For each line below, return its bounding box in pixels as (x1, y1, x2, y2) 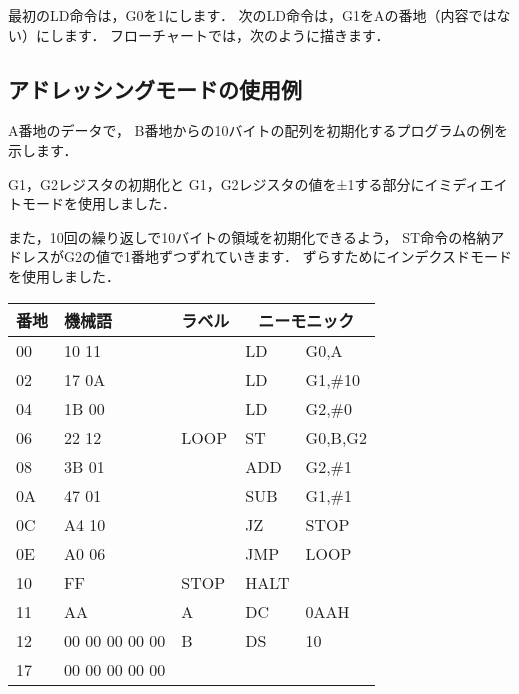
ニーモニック (258, 308, 355, 332)
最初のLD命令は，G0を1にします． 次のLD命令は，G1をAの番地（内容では (8, 5, 497, 25)
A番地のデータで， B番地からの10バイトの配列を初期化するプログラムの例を (8, 120, 509, 141)
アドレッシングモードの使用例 (8, 73, 302, 104)
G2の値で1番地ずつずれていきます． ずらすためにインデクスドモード (63, 246, 512, 267)
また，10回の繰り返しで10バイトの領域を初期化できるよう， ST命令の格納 (8, 226, 491, 247)
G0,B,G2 (305, 425, 367, 449)
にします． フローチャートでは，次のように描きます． (35, 24, 390, 45)
